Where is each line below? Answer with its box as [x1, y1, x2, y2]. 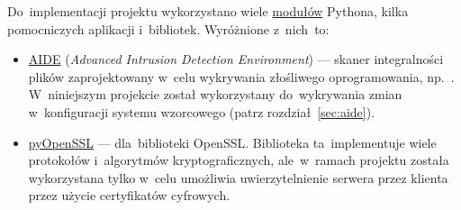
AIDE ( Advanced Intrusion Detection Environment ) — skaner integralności [28, 50, 444, 68]
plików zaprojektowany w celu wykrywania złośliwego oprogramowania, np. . [28, 67, 455, 86]
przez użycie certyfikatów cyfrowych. [28, 186, 230, 205]
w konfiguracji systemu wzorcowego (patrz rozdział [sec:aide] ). [28, 102, 375, 121]
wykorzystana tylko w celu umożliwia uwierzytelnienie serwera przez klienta [28, 168, 448, 187]
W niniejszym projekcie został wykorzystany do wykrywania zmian [28, 85, 402, 104]
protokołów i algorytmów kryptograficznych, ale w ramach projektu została [28, 151, 449, 169]
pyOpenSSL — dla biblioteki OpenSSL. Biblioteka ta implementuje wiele [28, 132, 437, 151]
